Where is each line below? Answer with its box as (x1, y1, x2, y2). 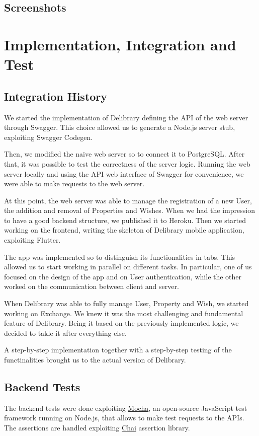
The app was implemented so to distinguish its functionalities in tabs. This (4, 251, 235, 262)
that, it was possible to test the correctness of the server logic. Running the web (4, 158, 250, 169)
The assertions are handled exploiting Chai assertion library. (4, 422, 190, 432)
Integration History (4, 88, 108, 104)
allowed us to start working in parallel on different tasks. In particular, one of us (4, 261, 252, 272)
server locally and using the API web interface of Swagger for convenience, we (4, 168, 244, 179)
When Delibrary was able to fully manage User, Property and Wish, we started (4, 298, 249, 309)
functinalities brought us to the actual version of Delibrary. (4, 354, 186, 365)
